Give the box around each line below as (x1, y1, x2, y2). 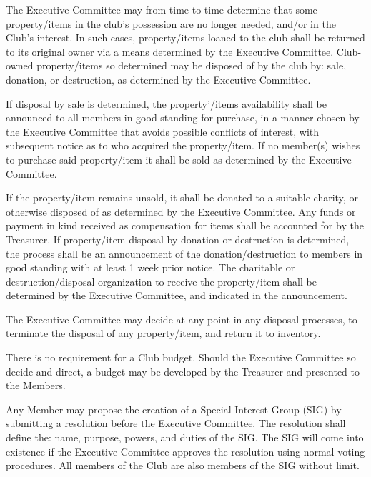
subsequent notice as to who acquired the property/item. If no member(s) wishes (6, 138, 360, 153)
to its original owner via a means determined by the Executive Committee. (6, 44, 334, 59)
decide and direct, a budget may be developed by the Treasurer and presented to (6, 363, 360, 378)
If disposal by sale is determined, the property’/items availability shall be (6, 96, 327, 111)
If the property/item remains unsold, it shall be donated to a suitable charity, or (6, 190, 358, 205)
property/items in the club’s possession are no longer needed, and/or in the (6, 16, 336, 31)
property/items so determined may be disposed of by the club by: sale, (36, 58, 347, 73)
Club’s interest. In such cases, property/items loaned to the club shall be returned (6, 30, 365, 45)
